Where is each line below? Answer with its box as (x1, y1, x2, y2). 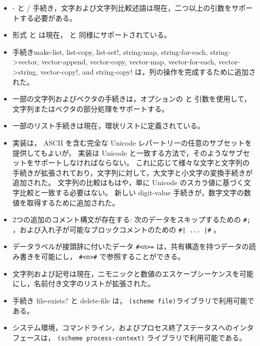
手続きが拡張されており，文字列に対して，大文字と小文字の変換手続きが (12, 167, 253, 178)
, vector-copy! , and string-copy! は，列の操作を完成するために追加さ (36, 66, 256, 77)
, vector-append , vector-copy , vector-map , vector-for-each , (37, 56, 216, 67)
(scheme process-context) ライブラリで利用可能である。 (57, 332, 247, 342)
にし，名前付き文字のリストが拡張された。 (12, 278, 155, 289)
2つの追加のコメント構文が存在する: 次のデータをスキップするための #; (12, 214, 251, 225)
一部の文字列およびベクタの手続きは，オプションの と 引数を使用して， (12, 93, 251, 104)
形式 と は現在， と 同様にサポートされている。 (12, 29, 172, 40)
